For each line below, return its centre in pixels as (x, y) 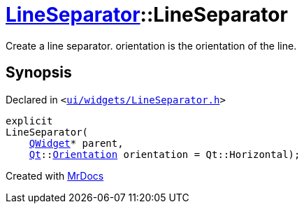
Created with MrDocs (55, 175)
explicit (29, 121)
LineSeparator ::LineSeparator (147, 15)
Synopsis (39, 73)
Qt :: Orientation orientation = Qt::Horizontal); (165, 154)
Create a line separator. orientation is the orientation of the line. (151, 45)
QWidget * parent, (76, 143)
